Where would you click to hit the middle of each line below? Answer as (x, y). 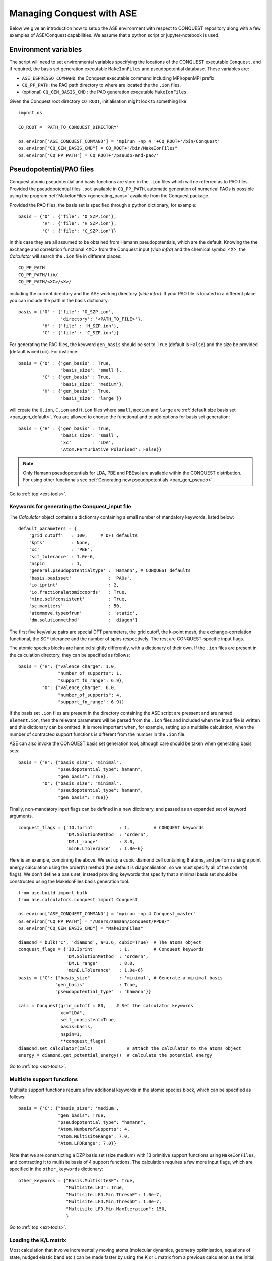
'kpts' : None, (59, 542)
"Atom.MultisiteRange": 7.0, (94, 1136)
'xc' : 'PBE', (61, 550)
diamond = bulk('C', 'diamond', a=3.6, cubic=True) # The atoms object (110, 942)
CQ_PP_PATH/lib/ (38, 275)
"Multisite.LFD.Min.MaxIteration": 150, (116, 1209)
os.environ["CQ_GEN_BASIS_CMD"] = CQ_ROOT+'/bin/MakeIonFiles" (98, 148)
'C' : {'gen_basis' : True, (77, 377)
